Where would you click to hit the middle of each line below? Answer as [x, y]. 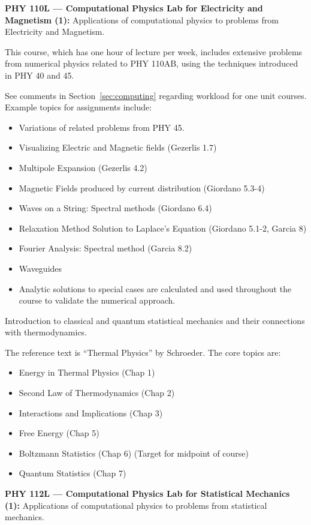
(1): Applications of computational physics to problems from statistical [136, 505]
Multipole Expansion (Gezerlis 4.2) [83, 167]
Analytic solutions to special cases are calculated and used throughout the [155, 288]
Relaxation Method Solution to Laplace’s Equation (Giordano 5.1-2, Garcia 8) [163, 228]
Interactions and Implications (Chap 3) [91, 412]
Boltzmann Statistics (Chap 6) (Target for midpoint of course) [134, 453]
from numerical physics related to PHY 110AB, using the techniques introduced [152, 63]
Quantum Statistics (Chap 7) [73, 473]
